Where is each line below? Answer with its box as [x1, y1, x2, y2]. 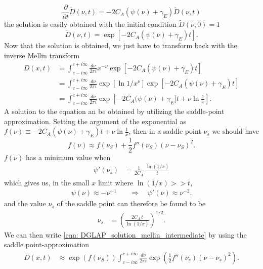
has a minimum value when [25, 151, 111, 162]
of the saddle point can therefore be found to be [57, 198, 206, 209]
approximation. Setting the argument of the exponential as [4, 116, 186, 126]
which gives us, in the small [4, 177, 90, 187]
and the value [4, 198, 46, 209]
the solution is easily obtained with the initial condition [4, 19, 177, 29]
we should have [212, 126, 259, 136]
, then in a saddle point [128, 126, 201, 136]
